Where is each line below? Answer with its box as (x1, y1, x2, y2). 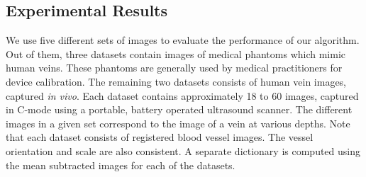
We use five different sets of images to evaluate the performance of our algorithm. (6, 33, 360, 47)
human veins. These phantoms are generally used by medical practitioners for (6, 60, 343, 75)
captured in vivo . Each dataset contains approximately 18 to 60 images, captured (6, 88, 359, 103)
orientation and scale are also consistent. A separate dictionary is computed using (6, 143, 361, 158)
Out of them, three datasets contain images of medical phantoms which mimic (6, 46, 346, 61)
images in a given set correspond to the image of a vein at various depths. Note (6, 115, 350, 130)
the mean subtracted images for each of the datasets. (6, 157, 235, 172)
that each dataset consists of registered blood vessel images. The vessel (6, 130, 314, 144)
